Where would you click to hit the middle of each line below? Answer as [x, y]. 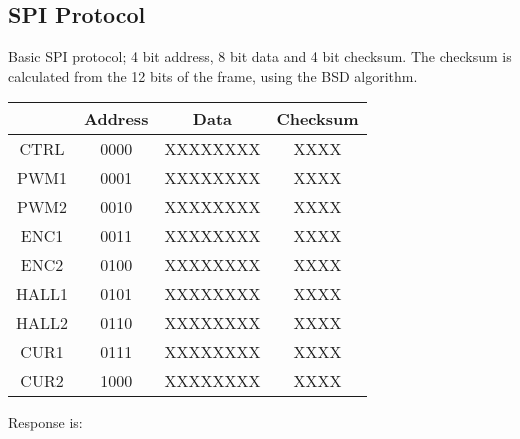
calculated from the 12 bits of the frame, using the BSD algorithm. [213, 75]
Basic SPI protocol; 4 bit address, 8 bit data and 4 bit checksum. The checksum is [260, 56]
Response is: [45, 422]
